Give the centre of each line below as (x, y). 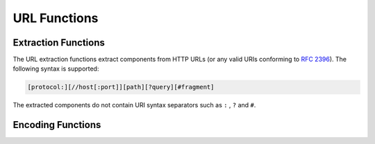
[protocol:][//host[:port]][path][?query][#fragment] (121, 87)
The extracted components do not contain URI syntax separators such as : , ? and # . (134, 105)
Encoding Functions (57, 125)
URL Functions (56, 18)
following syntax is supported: (56, 69)
